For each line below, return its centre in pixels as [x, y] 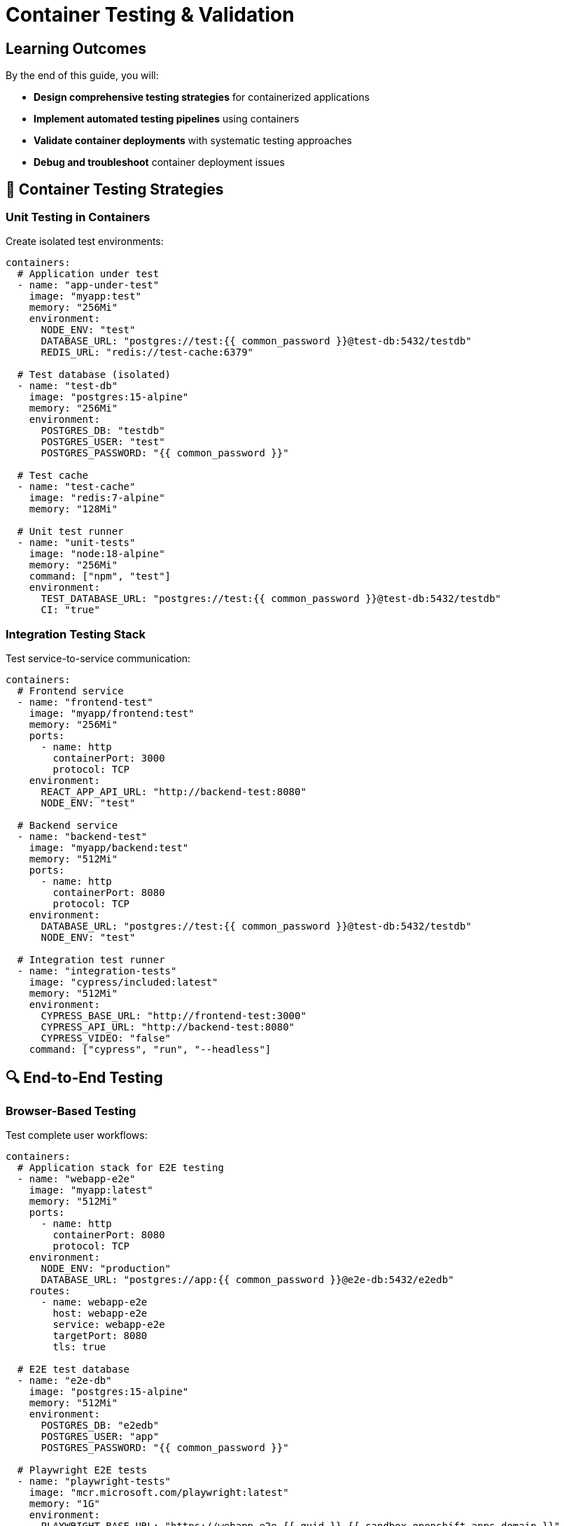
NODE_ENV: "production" [106, 1269]
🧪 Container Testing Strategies [115, 189]
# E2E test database [73, 1370]
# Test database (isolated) [94, 375]
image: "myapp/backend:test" [109, 848]
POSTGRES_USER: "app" [100, 1437]
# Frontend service [70, 691]
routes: [50, 1291]
